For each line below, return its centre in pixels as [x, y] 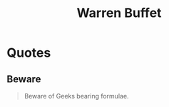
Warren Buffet [119, 13]
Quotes [29, 53]
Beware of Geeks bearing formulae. [76, 96]
